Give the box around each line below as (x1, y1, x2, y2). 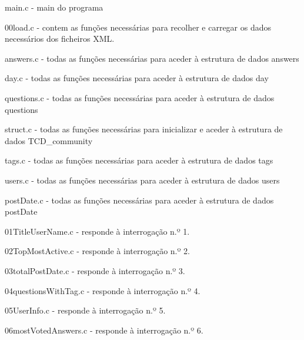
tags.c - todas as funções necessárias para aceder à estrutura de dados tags (5, 154, 273, 166)
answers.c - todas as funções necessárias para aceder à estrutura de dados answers (5, 52, 299, 64)
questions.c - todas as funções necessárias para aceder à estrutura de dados (5, 91, 275, 104)
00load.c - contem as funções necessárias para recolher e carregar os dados (5, 21, 272, 33)
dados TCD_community (5, 134, 93, 146)
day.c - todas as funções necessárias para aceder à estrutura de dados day (5, 72, 269, 84)
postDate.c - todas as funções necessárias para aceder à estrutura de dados (5, 194, 274, 206)
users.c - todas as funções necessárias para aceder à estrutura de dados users (5, 174, 280, 186)
